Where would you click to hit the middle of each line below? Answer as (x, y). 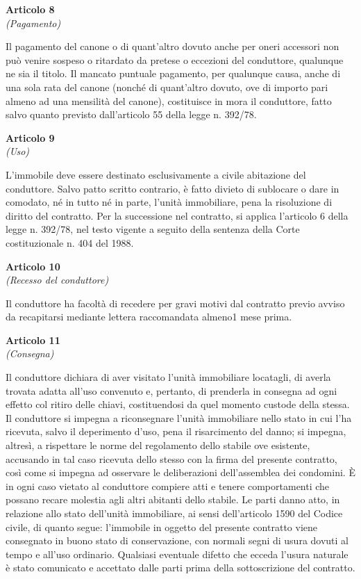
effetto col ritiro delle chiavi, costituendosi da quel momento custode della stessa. (178, 404)
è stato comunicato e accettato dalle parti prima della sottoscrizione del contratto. (180, 568)
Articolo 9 (30, 137)
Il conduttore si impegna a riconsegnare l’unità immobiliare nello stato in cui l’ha (179, 417)
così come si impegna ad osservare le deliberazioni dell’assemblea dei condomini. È (180, 472)
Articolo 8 (30, 9)
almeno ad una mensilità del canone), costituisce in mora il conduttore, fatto (169, 100)
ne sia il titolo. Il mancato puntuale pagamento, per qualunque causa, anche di (173, 73)
